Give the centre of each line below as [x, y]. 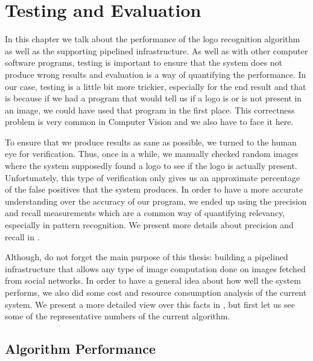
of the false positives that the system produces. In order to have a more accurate [154, 189]
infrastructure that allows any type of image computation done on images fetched [155, 268]
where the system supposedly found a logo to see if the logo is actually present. [151, 166]
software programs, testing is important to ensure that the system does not [144, 62]
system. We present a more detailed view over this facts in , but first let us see [150, 304]
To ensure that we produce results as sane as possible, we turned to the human [151, 142]
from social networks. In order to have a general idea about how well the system [153, 280]
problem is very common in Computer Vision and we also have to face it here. [149, 122]
